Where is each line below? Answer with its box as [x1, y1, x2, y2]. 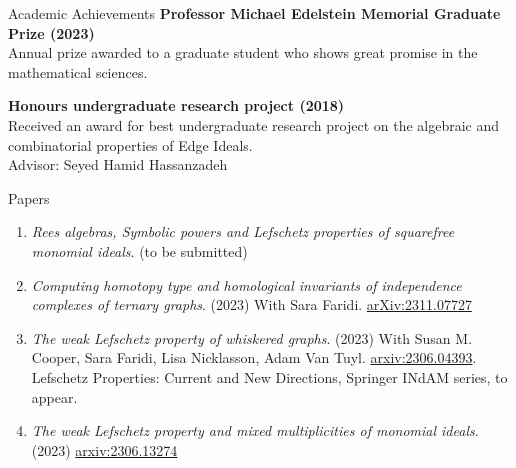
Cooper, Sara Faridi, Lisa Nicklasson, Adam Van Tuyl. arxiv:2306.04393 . [31, 347, 477, 368]
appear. [31, 386, 78, 407]
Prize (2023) [8, 22, 95, 43]
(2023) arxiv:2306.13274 [31, 439, 178, 460]
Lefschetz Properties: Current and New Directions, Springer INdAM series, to [31, 366, 508, 387]
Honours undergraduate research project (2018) [8, 95, 345, 116]
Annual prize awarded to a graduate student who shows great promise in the [8, 42, 478, 63]
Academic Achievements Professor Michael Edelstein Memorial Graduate [8, 3, 501, 23]
